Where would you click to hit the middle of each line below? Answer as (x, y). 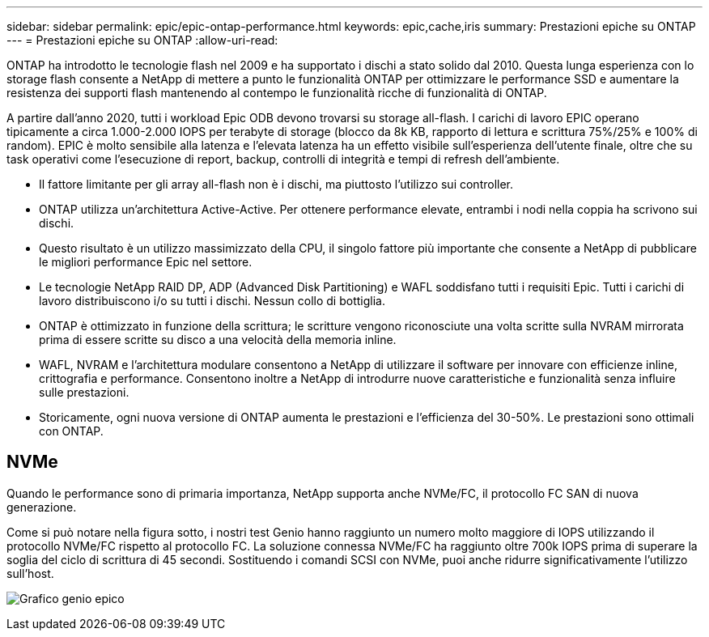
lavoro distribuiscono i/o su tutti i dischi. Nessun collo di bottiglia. (212, 301)
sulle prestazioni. (84, 392)
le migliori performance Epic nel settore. (146, 262)
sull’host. (30, 573)
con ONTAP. (71, 431)
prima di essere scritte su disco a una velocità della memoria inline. (218, 340)
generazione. (42, 507)
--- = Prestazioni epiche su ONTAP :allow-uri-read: (142, 40)
